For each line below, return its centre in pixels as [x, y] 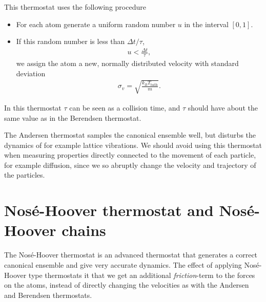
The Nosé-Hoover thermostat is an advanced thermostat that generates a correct [131, 255]
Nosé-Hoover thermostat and [109, 210]
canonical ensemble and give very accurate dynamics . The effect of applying [123, 264]
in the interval [206, 24]
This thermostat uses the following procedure [75, 7]
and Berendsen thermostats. [48, 295]
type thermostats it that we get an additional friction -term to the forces [142, 275]
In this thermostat [33, 107]
